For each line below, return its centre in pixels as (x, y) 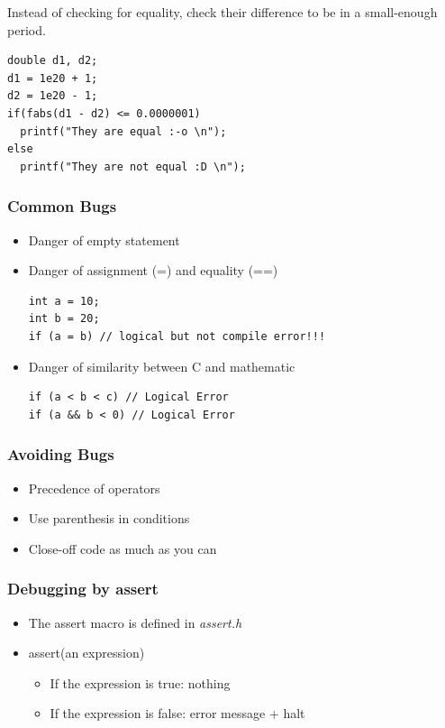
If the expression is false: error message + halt (177, 713)
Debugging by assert (83, 589)
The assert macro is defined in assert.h (135, 622)
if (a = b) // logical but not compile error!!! (177, 336)
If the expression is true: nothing (140, 682)
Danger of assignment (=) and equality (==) (153, 270)
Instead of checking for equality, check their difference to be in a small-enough (222, 12)
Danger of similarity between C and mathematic (162, 366)
